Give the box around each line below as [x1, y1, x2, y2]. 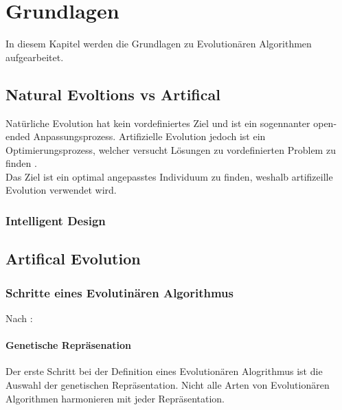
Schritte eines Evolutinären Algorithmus [5, 284, 233, 301]
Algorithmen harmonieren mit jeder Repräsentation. [5, 391, 225, 405]
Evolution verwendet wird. [5, 183, 117, 197]
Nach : [5, 310, 33, 325]
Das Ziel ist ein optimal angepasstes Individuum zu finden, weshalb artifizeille [5, 169, 333, 183]
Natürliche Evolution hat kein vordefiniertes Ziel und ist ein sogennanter [5, 115, 310, 130]
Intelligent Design [5, 212, 106, 229]
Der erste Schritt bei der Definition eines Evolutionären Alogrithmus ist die [5, 364, 323, 378]
